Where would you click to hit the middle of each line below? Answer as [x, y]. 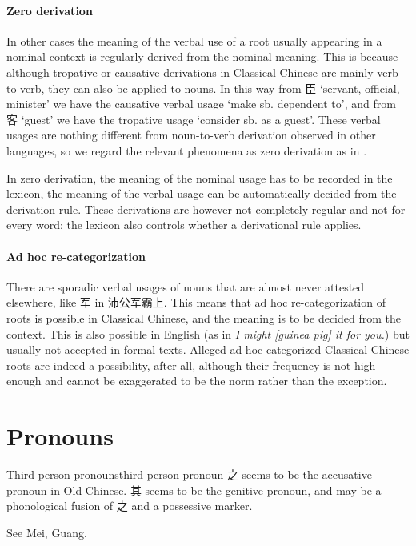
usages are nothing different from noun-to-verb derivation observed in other [191, 135]
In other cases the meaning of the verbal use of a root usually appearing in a [194, 40]
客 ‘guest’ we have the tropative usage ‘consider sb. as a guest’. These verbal [194, 119]
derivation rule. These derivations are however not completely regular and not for [206, 209]
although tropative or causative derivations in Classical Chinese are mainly [190, 72]
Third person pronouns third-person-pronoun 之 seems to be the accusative [189, 474]
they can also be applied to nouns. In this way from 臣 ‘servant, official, [224, 88]
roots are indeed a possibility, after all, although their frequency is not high [191, 365]
